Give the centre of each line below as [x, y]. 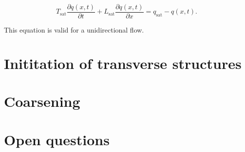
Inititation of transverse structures [123, 63]
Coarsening [42, 101]
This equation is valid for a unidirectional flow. [74, 30]
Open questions [57, 139]
